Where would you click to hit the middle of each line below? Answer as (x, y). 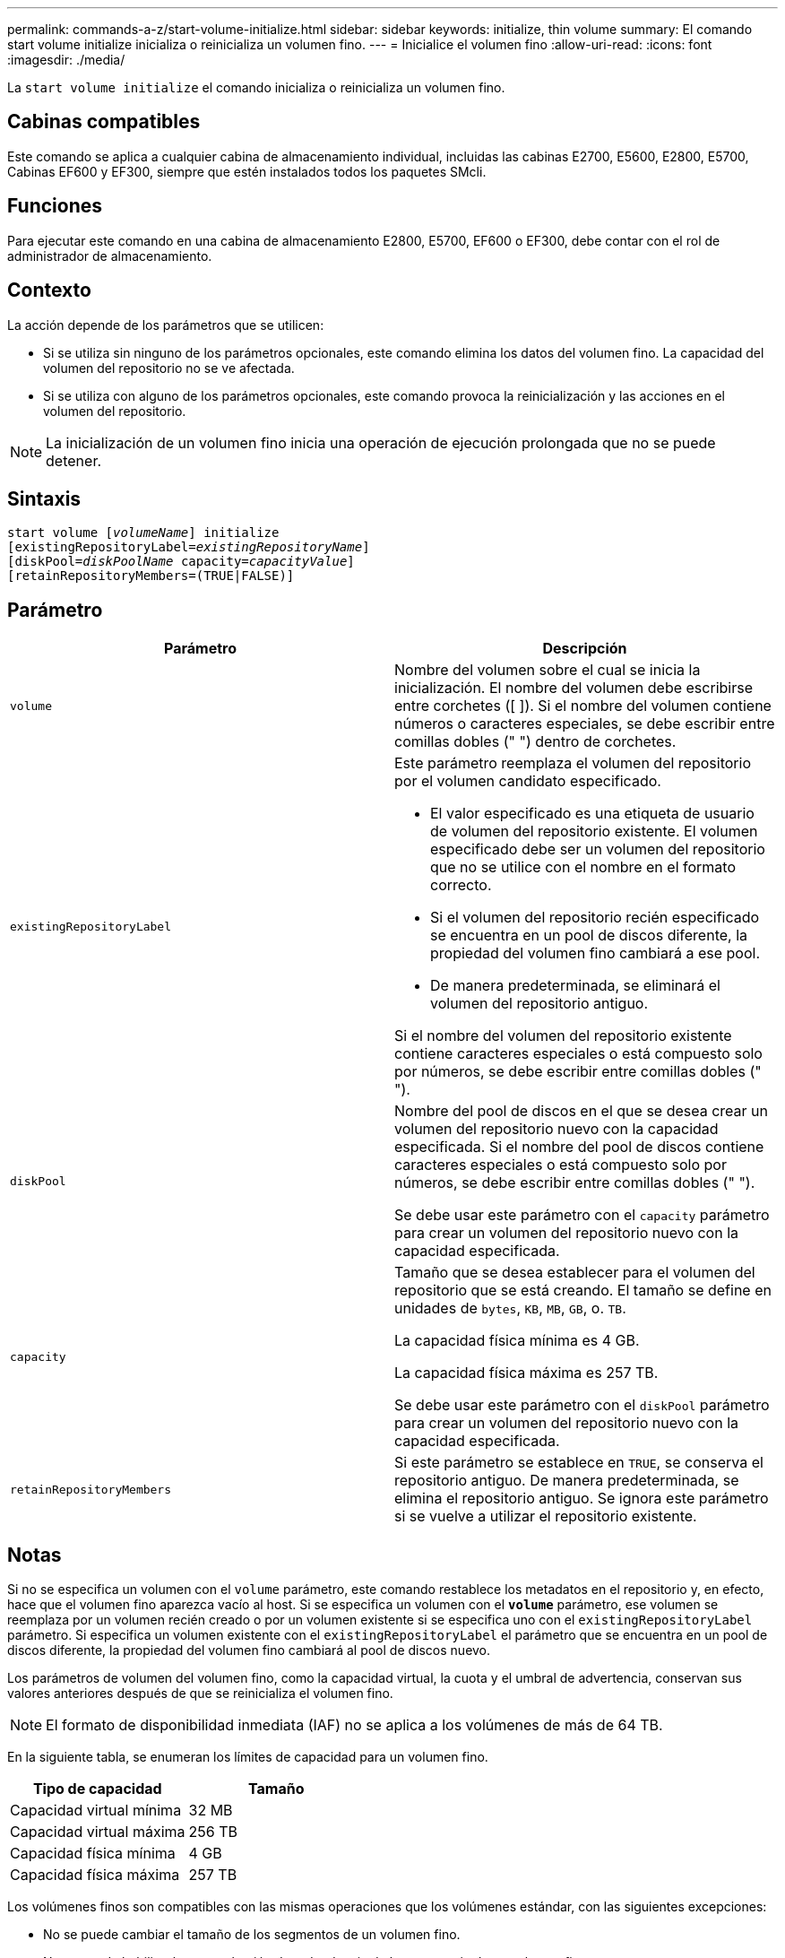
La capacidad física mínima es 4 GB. (517, 1341)
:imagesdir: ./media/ (66, 60)
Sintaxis (44, 498)
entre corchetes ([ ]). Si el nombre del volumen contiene (583, 706)
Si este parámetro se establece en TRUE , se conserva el (579, 1463)
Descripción (585, 649)
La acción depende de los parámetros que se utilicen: (166, 325)
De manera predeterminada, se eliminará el (575, 986)
